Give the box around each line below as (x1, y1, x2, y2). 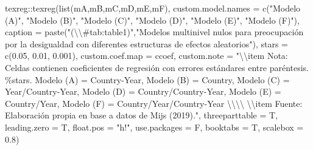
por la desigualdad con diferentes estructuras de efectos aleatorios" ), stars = (5, 37, 288, 50)
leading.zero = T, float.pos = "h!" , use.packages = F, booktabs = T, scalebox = (5, 120, 304, 133)
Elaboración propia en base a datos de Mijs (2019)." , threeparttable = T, (5, 109, 278, 121)
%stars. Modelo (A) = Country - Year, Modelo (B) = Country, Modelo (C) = (5, 73, 290, 86)
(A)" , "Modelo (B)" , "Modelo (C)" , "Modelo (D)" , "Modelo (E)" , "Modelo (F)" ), (5, 13, 300, 26)
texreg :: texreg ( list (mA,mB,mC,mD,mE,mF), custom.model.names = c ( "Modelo (5, 2, 301, 14)
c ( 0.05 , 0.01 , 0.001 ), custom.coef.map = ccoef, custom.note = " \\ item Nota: (5, 49, 288, 62)
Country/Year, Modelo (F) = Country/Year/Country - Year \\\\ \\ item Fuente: (5, 97, 303, 109)
